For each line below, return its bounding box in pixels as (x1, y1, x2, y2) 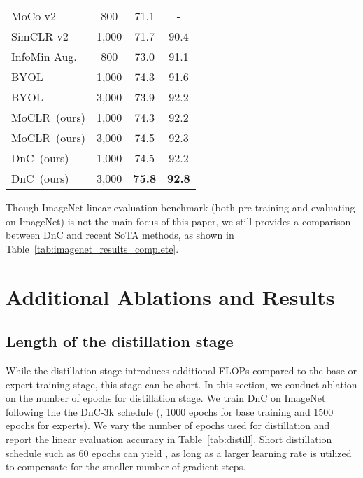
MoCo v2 (11, 8, 57, 24)
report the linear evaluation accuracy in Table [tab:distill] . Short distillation (6, 431, 332, 446)
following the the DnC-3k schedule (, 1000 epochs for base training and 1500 (6, 404, 334, 419)
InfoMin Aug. (11, 48, 77, 64)
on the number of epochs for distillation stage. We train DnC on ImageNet (6, 391, 326, 405)
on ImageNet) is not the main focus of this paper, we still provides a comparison (6, 213, 351, 228)
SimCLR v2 (11, 28, 69, 44)
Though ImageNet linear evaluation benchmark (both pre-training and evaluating (6, 200, 355, 214)
